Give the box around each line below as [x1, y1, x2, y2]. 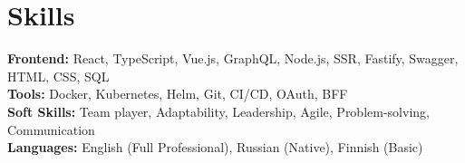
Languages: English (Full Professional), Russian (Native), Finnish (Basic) [7, 138, 423, 157]
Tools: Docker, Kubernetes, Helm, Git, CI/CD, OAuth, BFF [7, 84, 348, 103]
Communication [7, 120, 95, 139]
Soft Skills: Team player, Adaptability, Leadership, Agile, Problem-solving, [7, 101, 430, 120]
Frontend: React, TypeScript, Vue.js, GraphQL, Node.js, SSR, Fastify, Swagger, [7, 49, 459, 68]
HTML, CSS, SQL [7, 66, 110, 85]
